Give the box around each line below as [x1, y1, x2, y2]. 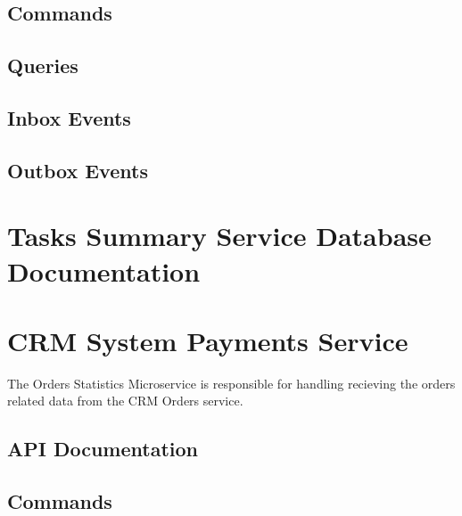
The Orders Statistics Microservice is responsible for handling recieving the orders [7, 373, 456, 392]
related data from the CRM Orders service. [7, 391, 243, 410]
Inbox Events [7, 103, 131, 131]
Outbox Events [7, 156, 148, 184]
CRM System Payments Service [7, 322, 408, 358]
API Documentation [7, 435, 199, 463]
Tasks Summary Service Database [7, 217, 432, 254]
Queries [7, 52, 78, 79]
